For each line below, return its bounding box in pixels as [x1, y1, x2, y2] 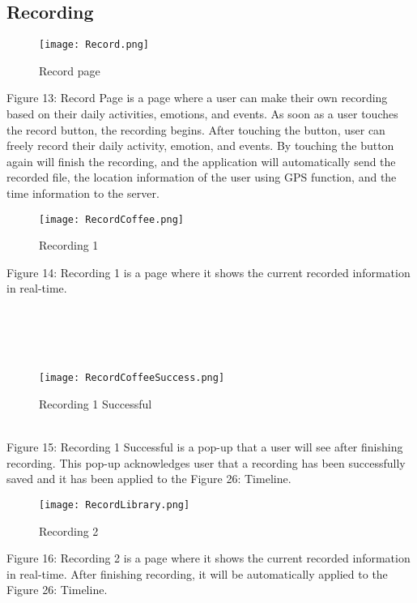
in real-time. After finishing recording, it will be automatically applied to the [6, 565, 388, 582]
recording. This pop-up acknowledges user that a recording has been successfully [6, 454, 406, 471]
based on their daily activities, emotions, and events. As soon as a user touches [6, 105, 398, 122]
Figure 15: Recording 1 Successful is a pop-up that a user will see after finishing [6, 438, 403, 455]
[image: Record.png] [39, 39, 150, 51]
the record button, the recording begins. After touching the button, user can [6, 121, 385, 138]
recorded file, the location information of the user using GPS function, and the [6, 169, 397, 186]
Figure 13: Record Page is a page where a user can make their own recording [6, 89, 388, 106]
